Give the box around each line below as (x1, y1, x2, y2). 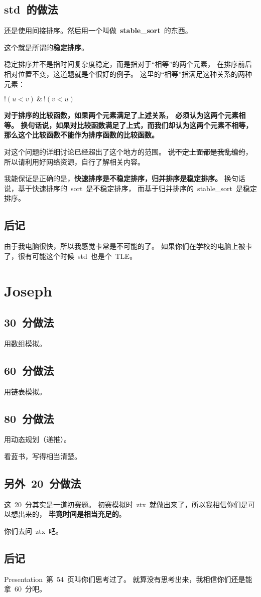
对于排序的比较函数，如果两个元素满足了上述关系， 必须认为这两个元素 (4, 110, 239, 120)
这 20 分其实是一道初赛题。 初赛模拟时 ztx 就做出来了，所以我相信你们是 (4, 499, 248, 509)
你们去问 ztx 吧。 (4, 526, 63, 536)
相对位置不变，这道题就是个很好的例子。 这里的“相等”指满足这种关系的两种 (4, 68, 252, 79)
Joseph (4, 280, 52, 301)
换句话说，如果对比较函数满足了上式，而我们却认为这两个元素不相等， (21, 119, 253, 130)
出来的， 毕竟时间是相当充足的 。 (18, 509, 126, 519)
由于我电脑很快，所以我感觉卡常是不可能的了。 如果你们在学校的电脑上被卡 (4, 241, 252, 251)
